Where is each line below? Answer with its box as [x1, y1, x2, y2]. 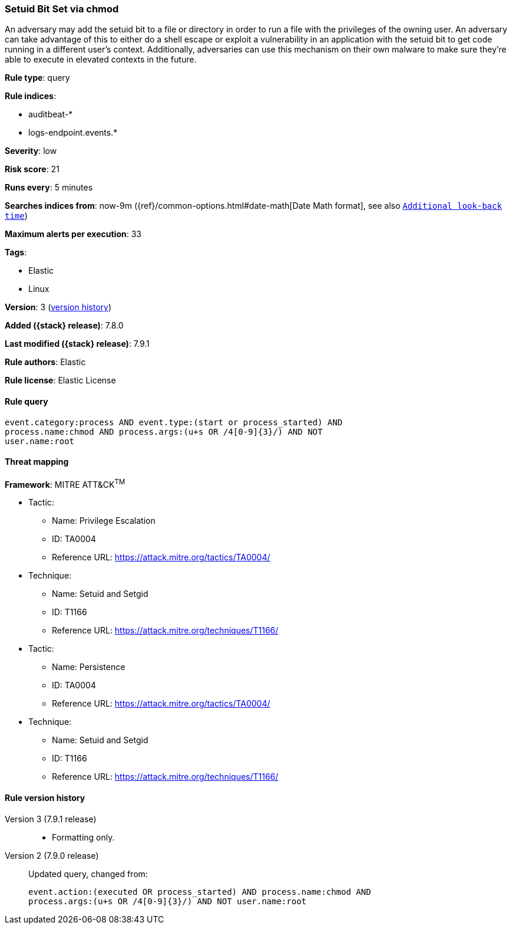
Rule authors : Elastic [5, 357, 86, 367]
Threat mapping [5, 457, 69, 467]
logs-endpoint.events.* [28, 127, 118, 138]
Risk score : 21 [5, 164, 60, 175]
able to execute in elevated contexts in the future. [5, 54, 197, 65]
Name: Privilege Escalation [52, 516, 156, 526]
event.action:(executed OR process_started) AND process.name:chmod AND [28, 887, 371, 897]
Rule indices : [5, 91, 56, 101]
